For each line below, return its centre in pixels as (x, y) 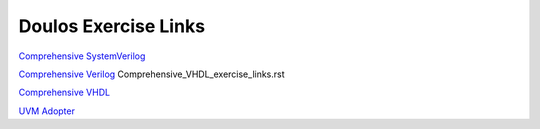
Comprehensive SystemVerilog (82, 56)
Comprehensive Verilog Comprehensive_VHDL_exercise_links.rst (151, 74)
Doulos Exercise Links (111, 26)
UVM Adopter (46, 111)
